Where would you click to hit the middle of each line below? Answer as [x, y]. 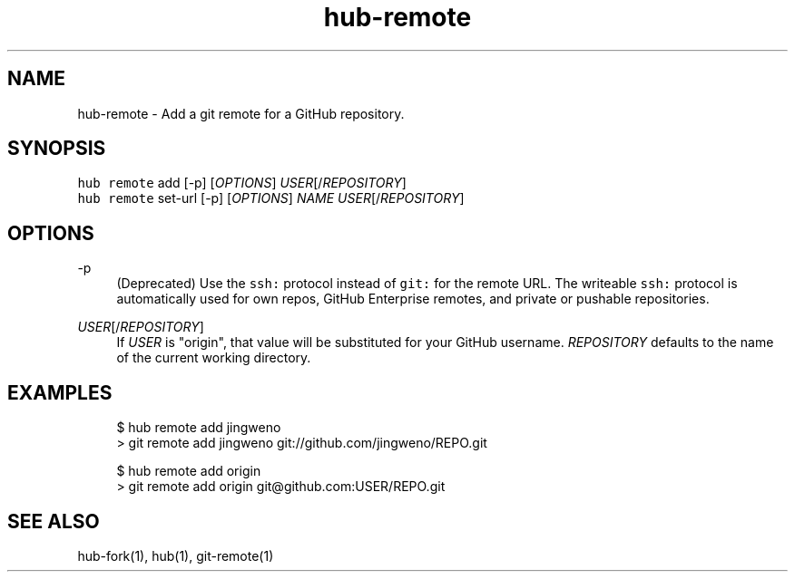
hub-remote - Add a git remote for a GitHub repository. [241, 113]
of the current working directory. [214, 358]
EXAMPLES [60, 392]
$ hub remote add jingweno [199, 428]
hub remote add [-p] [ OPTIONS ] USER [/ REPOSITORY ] [242, 183]
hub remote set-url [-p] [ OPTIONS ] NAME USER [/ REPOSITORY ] [271, 198]
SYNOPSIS [57, 149]
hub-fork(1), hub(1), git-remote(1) [176, 555]
